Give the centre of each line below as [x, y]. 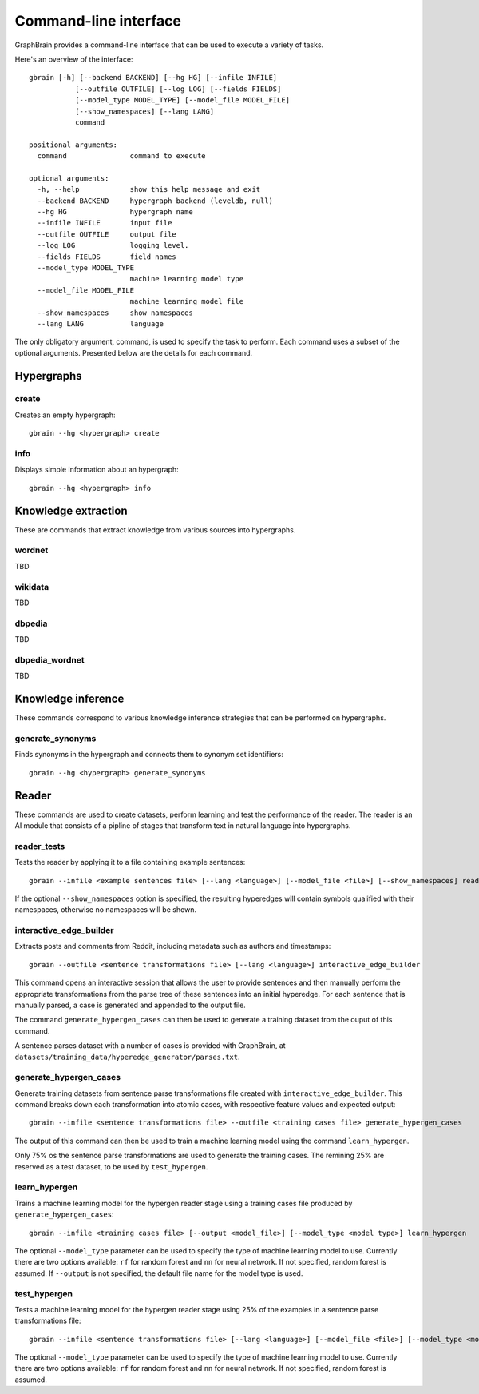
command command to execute [122, 156]
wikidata [32, 587]
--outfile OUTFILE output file [107, 234]
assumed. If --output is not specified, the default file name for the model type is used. [159, 1273]
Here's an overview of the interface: [74, 59]
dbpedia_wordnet [49, 659]
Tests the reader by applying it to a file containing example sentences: [130, 862]
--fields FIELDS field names [107, 257]
